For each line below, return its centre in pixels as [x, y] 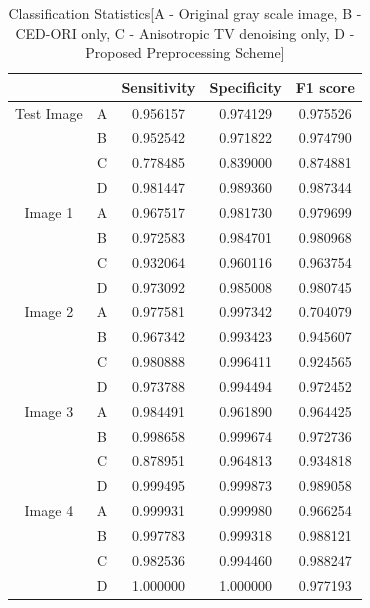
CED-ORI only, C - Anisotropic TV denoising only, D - [185, 32]
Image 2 [49, 311]
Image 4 [49, 510]
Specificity [245, 86]
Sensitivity [158, 86]
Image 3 [49, 410]
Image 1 [49, 212]
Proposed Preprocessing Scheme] [185, 52]
